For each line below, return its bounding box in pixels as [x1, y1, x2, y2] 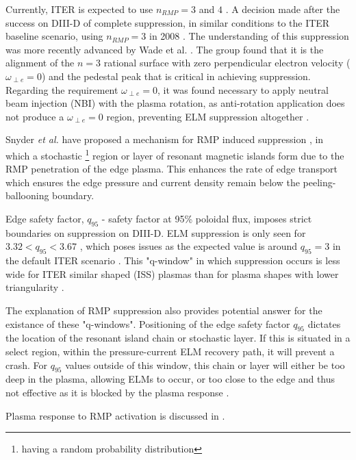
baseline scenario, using [5, 29, 103, 43]
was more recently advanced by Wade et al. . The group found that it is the [5, 42, 324, 56]
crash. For [5, 357, 48, 372]
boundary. [52, 188, 94, 203]
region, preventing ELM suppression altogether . [106, 109, 309, 123]
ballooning [5, 188, 49, 203]
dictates [307, 316, 341, 331]
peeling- [303, 175, 336, 189]
